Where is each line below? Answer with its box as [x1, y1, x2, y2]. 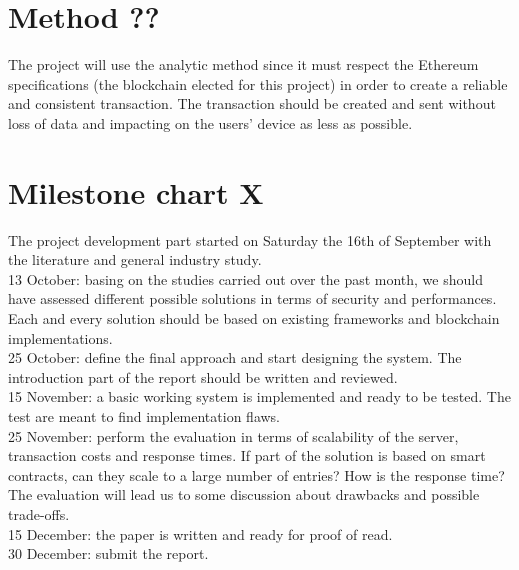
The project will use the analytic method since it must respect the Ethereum [8, 54, 479, 75]
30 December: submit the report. [8, 543, 209, 564]
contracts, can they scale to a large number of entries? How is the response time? [8, 464, 505, 485]
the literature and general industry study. [8, 249, 262, 270]
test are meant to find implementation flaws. [8, 405, 281, 426]
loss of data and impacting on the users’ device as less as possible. [8, 112, 413, 133]
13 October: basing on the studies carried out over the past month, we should [8, 268, 483, 289]
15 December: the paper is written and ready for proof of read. [8, 523, 393, 544]
